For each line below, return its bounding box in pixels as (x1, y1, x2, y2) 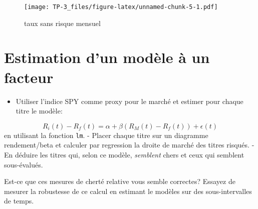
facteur (4, 66, 54, 87)
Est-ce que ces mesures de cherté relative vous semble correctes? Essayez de (4, 176, 235, 186)
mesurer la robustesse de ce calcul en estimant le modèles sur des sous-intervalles (4, 185, 252, 196)
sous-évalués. (4, 159, 43, 169)
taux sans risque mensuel (24, 17, 101, 28)
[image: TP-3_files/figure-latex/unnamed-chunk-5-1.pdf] (24, 3, 218, 10)
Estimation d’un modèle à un (4, 47, 210, 67)
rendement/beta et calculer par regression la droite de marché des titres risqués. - (4, 139, 254, 150)
